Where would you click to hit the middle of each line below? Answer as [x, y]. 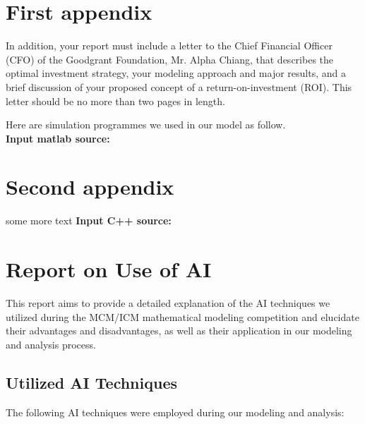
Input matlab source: [58, 138]
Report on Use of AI [109, 269]
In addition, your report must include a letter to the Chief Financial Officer [169, 46]
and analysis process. [51, 344]
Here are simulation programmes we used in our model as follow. [146, 125]
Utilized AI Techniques [91, 382]
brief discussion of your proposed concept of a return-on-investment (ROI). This [179, 86]
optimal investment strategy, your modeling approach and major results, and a [176, 73]
